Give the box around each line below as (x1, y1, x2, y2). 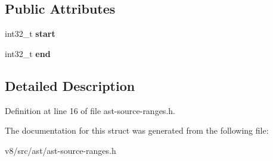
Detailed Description (5, 76, 135, 94)
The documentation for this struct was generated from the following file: (5, 124, 269, 137)
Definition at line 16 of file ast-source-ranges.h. (5, 104, 175, 116)
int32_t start (5, 27, 55, 40)
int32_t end (5, 47, 51, 59)
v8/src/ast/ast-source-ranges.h (5, 144, 116, 156)
